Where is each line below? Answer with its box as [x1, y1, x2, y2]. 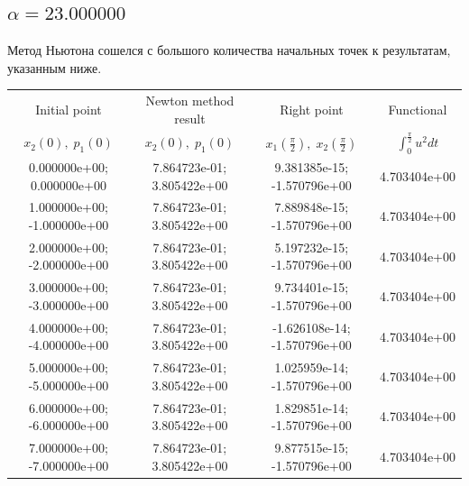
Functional [388, 99, 447, 118]
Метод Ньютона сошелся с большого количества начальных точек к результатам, [7, 41, 451, 60]
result [174, 108, 206, 127]
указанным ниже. [7, 58, 102, 77]
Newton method [145, 91, 234, 110]
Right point [280, 99, 344, 118]
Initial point [35, 99, 102, 118]
